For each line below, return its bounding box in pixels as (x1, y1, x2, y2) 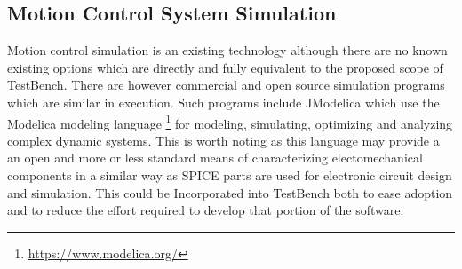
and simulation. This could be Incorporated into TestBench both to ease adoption (7, 183, 453, 202)
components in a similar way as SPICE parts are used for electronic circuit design (7, 166, 452, 185)
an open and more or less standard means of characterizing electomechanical (7, 148, 423, 167)
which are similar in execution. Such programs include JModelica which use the (7, 92, 440, 111)
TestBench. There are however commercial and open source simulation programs (7, 75, 445, 94)
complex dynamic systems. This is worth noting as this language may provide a (7, 131, 440, 149)
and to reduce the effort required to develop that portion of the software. (7, 201, 404, 219)
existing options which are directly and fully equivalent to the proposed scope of (7, 58, 443, 76)
